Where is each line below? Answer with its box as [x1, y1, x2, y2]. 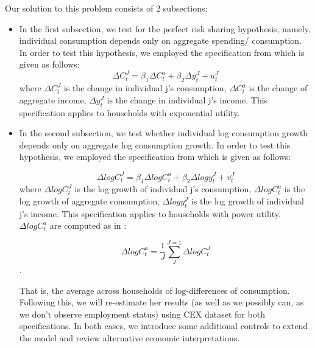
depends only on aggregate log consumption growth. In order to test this [19, 138, 291, 151]
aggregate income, [19, 93, 87, 106]
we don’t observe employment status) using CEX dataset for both [19, 307, 265, 320]
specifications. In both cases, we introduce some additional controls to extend [19, 319, 308, 332]
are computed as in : [49, 219, 127, 232]
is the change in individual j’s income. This [107, 93, 268, 106]
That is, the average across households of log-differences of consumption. [19, 284, 290, 296]
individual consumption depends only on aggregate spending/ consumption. [19, 34, 302, 47]
